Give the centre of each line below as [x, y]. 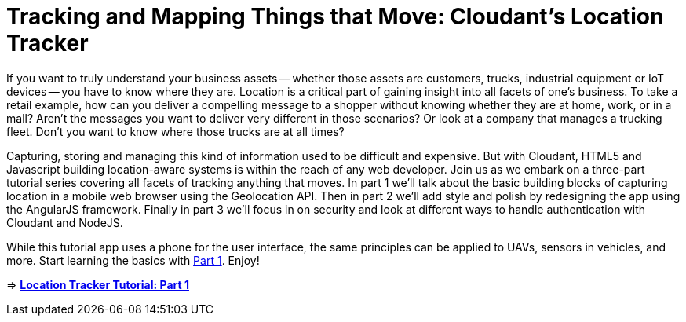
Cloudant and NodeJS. [65, 222]
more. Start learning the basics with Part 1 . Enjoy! [133, 260]
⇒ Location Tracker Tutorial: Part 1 [98, 284]
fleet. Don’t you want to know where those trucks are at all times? [175, 131]
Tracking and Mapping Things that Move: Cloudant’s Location [335, 16]
